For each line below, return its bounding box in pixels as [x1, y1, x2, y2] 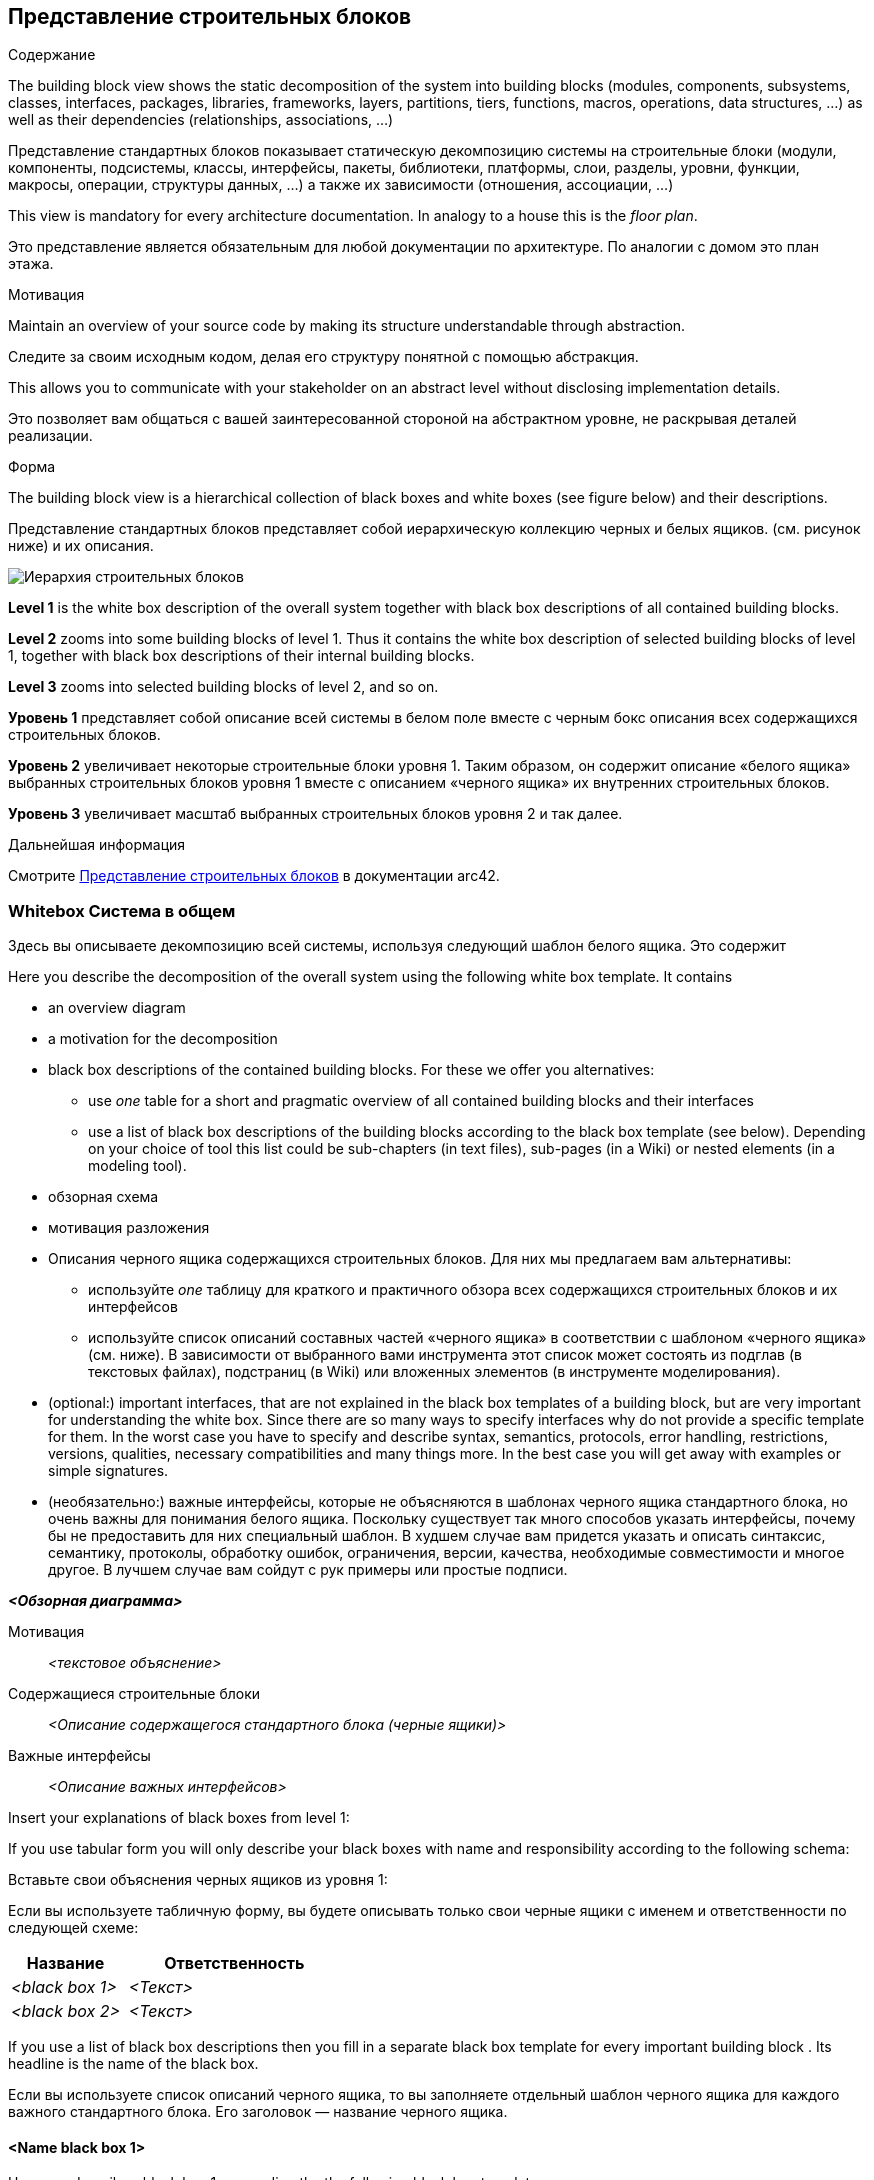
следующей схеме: [8, 1919, 139, 1937]
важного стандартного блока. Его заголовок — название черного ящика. [8, 2103, 508, 2121]
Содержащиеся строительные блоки [8, 1685, 261, 1703]
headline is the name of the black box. [8, 2055, 259, 2073]
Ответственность [164, 1953, 305, 1974]
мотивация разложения [48, 1219, 210, 1237]
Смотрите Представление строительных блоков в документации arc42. [8, 867, 500, 885]
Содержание [8, 46, 96, 64]
